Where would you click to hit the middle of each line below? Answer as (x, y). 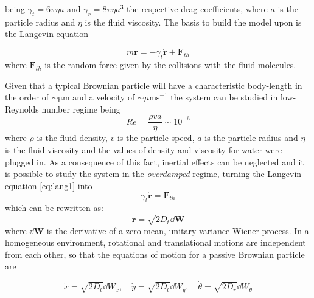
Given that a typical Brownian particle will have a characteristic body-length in (154, 85)
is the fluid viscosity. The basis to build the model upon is (193, 22)
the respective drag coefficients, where (197, 9)
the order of (27, 97)
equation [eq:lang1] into (49, 185)
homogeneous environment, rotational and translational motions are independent (155, 242)
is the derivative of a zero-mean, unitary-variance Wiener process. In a (178, 230)
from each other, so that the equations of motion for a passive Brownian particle (155, 254)
